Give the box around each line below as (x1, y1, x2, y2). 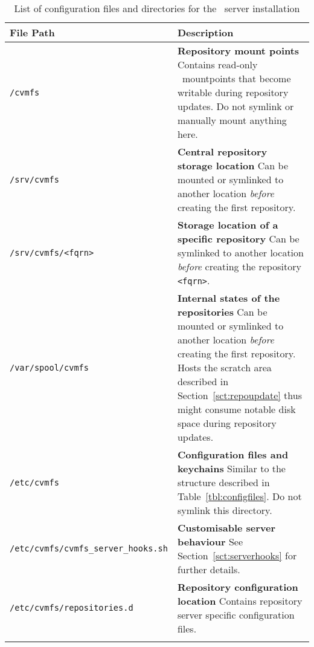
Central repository (177, 145, 268, 158)
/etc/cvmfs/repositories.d (10, 603, 133, 613)
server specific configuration (177, 608, 295, 622)
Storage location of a (177, 218, 278, 232)
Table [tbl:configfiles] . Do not (177, 489, 302, 503)
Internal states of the (177, 291, 280, 305)
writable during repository (177, 85, 289, 99)
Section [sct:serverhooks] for (177, 548, 297, 562)
